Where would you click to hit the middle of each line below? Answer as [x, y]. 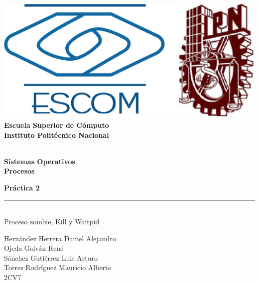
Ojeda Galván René [34, 248]
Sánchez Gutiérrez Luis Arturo [51, 257]
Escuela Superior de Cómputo [57, 125]
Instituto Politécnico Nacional [57, 135]
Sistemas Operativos [40, 161]
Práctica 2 [22, 187]
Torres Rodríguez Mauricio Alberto [58, 267]
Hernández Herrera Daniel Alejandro [60, 238]
